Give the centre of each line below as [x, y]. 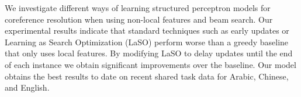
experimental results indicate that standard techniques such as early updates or [147, 30]
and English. [27, 87]
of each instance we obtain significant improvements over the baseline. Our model [150, 64]
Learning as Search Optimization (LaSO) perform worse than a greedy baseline [147, 42]
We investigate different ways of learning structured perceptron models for [138, 8]
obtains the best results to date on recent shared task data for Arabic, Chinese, [147, 76]
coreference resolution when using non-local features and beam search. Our [139, 19]
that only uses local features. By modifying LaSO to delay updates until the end [149, 53]
